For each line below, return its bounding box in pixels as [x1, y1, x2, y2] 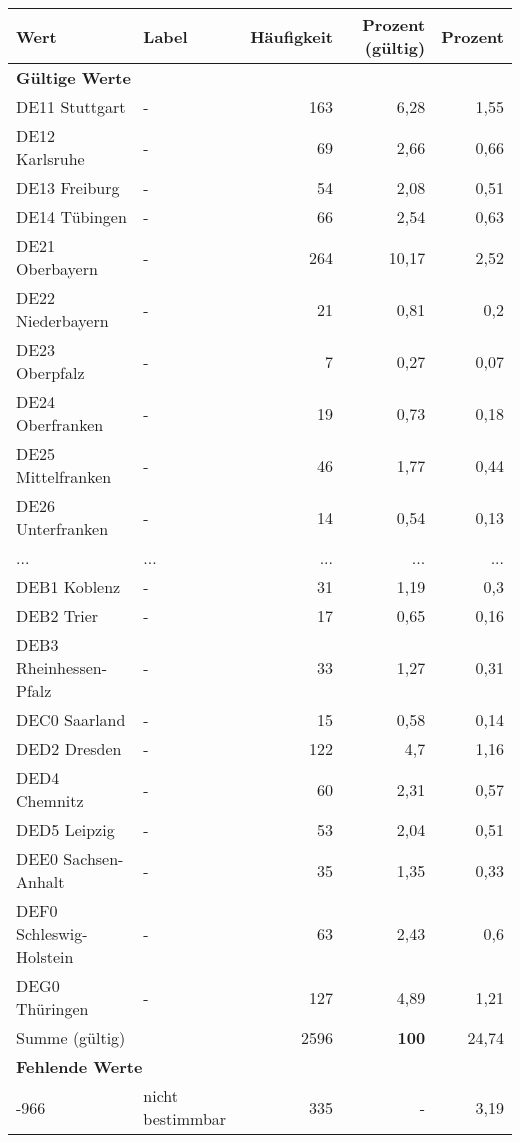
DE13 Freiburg [16, 176, 120, 199]
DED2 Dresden [16, 737, 122, 760]
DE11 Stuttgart [16, 95, 126, 118]
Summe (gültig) [16, 1026, 126, 1049]
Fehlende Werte [16, 1055, 143, 1078]
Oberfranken [16, 413, 104, 436]
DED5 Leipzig [16, 818, 115, 841]
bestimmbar [143, 1107, 227, 1130]
